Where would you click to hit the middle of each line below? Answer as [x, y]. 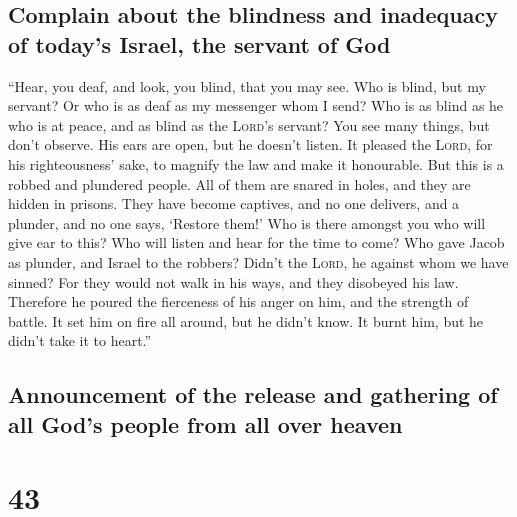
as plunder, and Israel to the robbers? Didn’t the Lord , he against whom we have [258, 261]
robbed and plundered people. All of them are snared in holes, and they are [239, 183]
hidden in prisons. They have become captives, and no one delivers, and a [234, 203]
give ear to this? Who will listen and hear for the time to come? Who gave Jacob [256, 242]
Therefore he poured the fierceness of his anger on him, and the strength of [238, 301]
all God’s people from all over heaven [205, 423]
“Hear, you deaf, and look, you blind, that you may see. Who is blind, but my [247, 85]
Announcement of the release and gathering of [253, 394]
